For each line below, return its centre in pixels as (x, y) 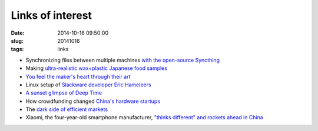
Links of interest (52, 15)
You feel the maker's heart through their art (78, 76)
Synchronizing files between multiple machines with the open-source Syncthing (123, 60)
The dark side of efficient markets (67, 109)
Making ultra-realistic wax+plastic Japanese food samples (97, 68)
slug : (17, 41)
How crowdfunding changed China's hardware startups (93, 101)
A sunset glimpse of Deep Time (64, 93)
